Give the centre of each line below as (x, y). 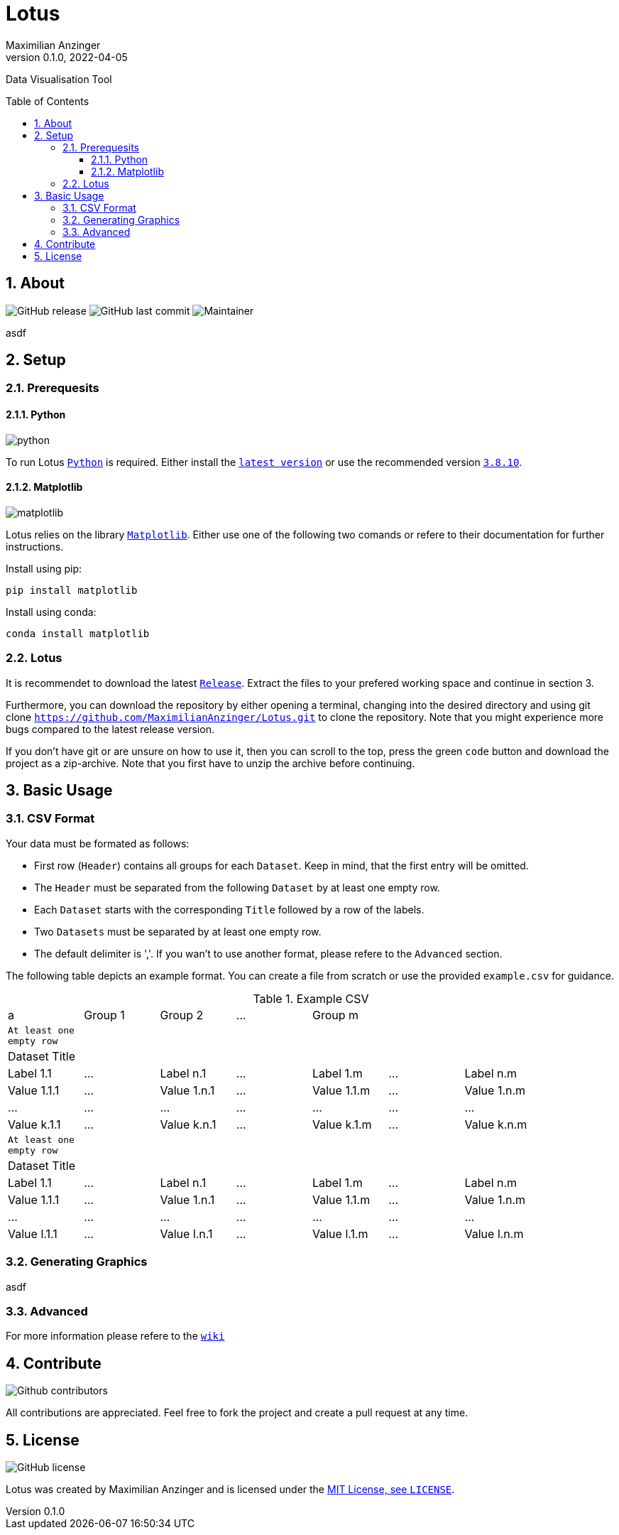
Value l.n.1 (186, 1233)
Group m (336, 1015)
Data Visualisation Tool (59, 79)
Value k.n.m (496, 1124)
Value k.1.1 (34, 1124)
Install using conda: (51, 612)
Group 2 (182, 1015)
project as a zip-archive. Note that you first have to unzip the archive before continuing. (210, 763)
